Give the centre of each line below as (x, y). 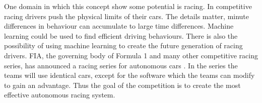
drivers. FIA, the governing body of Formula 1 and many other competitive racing (131, 55)
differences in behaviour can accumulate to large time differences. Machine (119, 26)
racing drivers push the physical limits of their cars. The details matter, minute (127, 16)
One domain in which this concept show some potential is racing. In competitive (128, 6)
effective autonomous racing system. (60, 95)
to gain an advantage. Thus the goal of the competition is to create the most (122, 85)
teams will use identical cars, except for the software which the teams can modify (129, 75)
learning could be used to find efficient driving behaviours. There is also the (121, 35)
